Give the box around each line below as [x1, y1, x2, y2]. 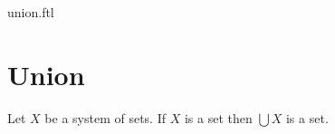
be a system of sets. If [44, 108, 166, 127]
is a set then [184, 108, 253, 127]
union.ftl [7, 3, 54, 21]
